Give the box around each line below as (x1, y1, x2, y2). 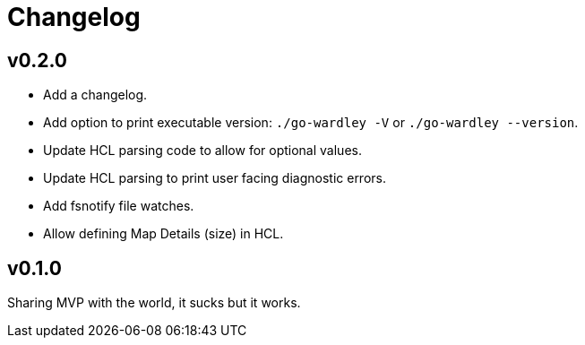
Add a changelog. (43, 87, 148, 103)
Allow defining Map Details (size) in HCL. (43, 226, 284, 242)
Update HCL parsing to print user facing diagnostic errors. (43, 170, 386, 186)
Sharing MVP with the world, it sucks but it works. (7, 295, 301, 311)
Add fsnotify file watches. (43, 198, 194, 214)
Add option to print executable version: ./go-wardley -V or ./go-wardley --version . (43, 115, 579, 131)
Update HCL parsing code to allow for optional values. (43, 142, 362, 159)
